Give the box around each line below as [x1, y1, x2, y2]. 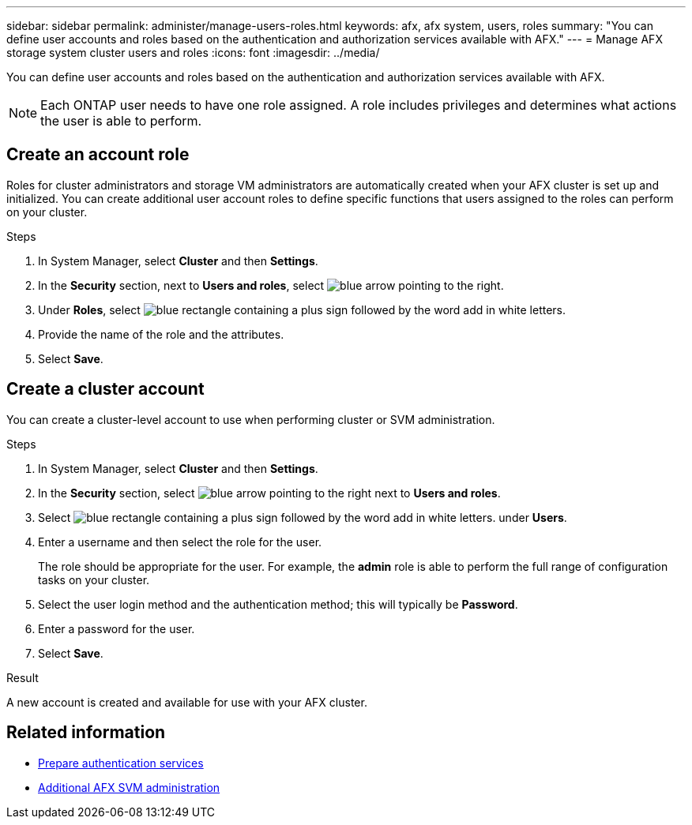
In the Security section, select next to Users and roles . [38, 486, 501, 500]
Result [6, 670, 39, 684]
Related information [6, 722, 166, 743]
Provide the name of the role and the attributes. [38, 327, 284, 341]
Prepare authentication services [38, 756, 204, 770]
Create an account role [6, 144, 190, 165]
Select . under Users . [38, 510, 567, 524]
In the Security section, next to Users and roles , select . [38, 278, 504, 292]
